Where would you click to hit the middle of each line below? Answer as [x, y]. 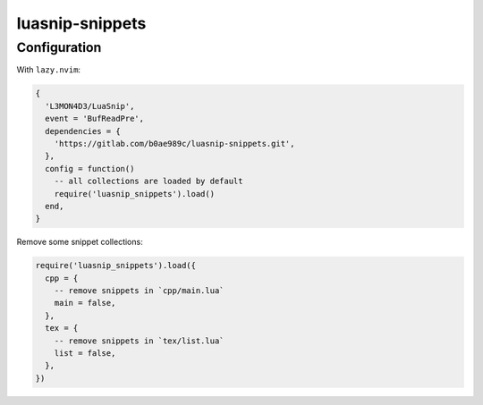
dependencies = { [83, 131]
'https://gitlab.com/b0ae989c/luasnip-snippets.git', [174, 143]
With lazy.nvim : [48, 70]
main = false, [85, 303]
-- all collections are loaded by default [148, 181]
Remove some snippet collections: [80, 242]
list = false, [85, 353]
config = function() [90, 169]
